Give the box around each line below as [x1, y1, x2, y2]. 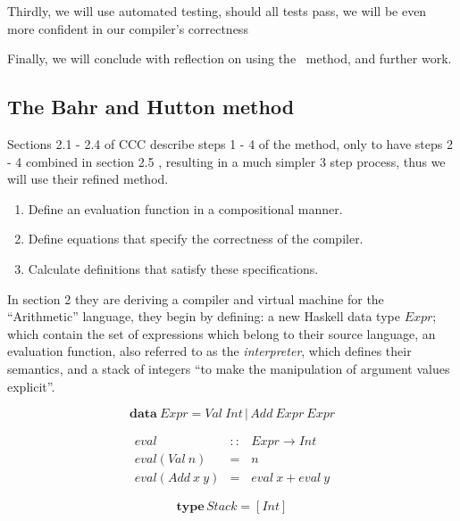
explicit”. [7, 376, 55, 395]
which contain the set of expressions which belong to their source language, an [7, 324, 436, 343]
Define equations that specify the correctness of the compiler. [28, 229, 364, 248]
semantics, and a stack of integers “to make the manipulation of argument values [7, 359, 450, 377]
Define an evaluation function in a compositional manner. [28, 199, 343, 218]
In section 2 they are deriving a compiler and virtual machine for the [7, 289, 384, 308]
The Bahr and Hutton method [7, 93, 295, 120]
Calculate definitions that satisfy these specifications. [28, 259, 319, 277]
